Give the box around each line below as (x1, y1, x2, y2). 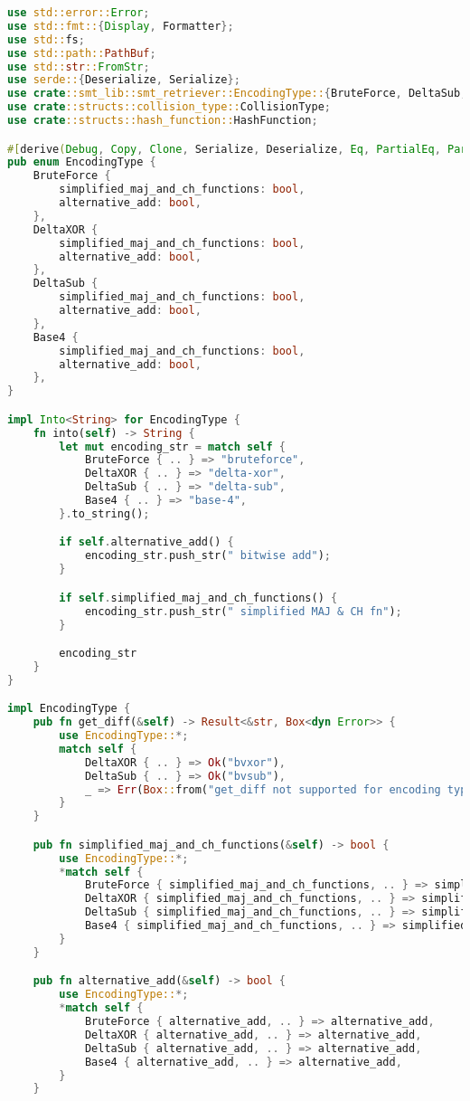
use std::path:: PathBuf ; (7, 46, 156, 60)
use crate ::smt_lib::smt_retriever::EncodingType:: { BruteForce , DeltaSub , (7, 87, 467, 100)
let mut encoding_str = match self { (59, 440, 286, 453)
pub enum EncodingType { (7, 156, 156, 169)
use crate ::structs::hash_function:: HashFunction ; (7, 114, 318, 127)
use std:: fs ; (7, 33, 85, 46)
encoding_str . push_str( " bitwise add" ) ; (84, 549, 331, 563)
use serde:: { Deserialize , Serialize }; (7, 73, 240, 87)
